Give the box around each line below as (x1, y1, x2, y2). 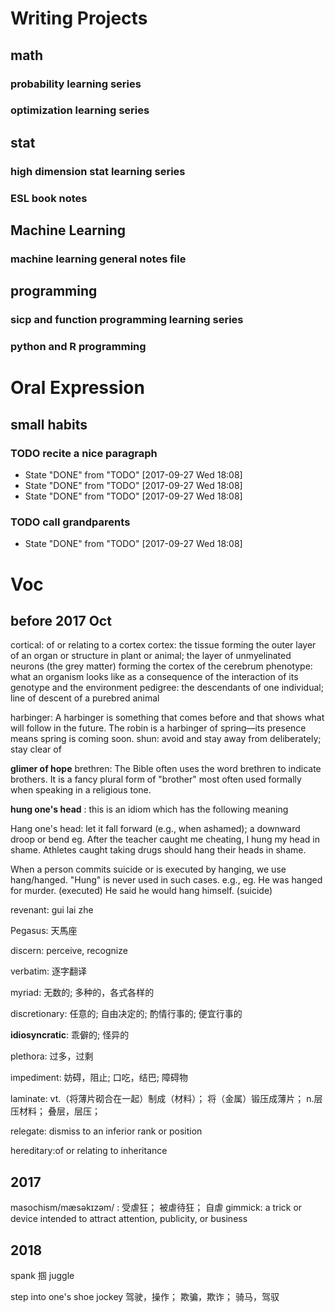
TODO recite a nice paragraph (10, 446, 158, 460)
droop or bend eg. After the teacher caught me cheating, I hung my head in (10, 833, 320, 846)
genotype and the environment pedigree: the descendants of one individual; (10, 682, 324, 694)
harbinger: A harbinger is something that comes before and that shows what (10, 712, 325, 724)
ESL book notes (10, 191, 88, 205)
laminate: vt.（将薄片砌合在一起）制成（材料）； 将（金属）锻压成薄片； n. (10, 1093, 315, 1105)
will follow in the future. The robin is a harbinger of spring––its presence (10, 722, 307, 734)
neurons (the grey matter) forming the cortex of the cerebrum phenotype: (10, 660, 313, 672)
